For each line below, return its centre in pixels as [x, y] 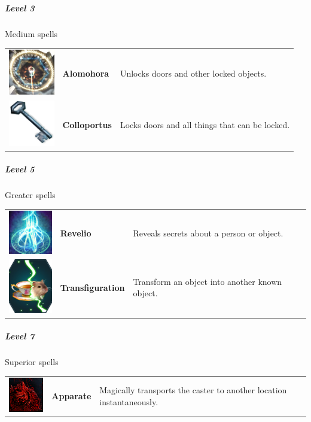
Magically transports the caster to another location [193, 390]
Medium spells [31, 33]
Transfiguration [92, 287]
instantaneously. [129, 401]
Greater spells [30, 194]
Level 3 [20, 7]
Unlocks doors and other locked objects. [193, 73]
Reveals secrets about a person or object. [208, 233]
